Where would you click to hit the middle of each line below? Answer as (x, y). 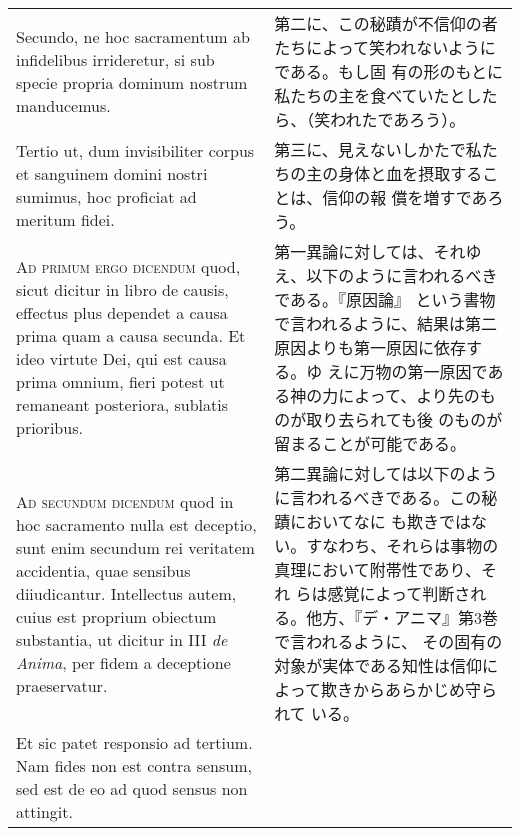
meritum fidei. (65, 219)
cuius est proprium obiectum (116, 616)
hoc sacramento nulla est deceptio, (136, 524)
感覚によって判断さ (399, 593)
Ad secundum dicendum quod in (125, 501)
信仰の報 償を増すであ (405, 197)
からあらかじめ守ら (424, 689)
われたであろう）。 (398, 119)
